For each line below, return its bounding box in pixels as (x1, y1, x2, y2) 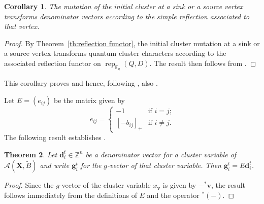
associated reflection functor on (4, 57, 101, 68)
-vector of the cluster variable (59, 180, 151, 190)
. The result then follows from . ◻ (149, 57, 256, 68)
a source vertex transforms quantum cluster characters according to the (4, 48, 226, 58)
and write (40, 160, 70, 171)
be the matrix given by (53, 94, 125, 105)
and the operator (147, 189, 200, 200)
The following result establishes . (4, 132, 106, 143)
